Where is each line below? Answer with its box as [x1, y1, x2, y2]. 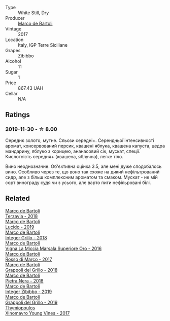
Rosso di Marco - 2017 [5, 256, 52, 262]
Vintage [5, 26, 22, 32]
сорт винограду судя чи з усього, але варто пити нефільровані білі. [5, 180, 151, 186]
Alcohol [5, 58, 21, 64]
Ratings [5, 111, 30, 119]
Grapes [5, 48, 21, 53]
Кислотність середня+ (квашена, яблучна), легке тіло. [5, 153, 123, 159]
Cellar [5, 91, 18, 96]
